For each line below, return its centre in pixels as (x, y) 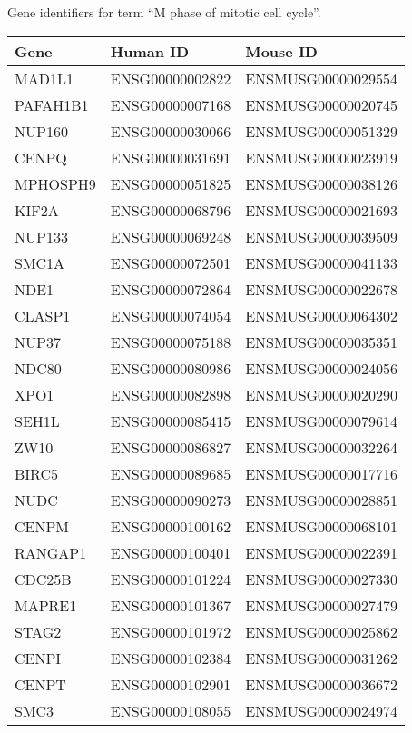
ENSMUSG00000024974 (322, 710)
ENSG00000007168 (171, 104)
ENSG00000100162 (171, 526)
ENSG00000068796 (171, 210)
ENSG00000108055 (171, 710)
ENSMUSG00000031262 (322, 658)
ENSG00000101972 (171, 631)
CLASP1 (43, 315)
